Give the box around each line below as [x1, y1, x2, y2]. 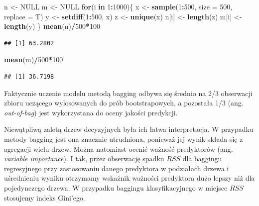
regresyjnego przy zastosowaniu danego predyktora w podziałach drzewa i [4, 163, 229, 173]
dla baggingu [182, 153, 222, 164]
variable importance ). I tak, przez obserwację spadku [4, 153, 164, 164]
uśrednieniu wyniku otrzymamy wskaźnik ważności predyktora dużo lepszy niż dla [4, 173, 255, 183]
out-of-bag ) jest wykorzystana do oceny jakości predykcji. [4, 107, 178, 117]
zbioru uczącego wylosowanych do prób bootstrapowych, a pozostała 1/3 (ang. [4, 98, 244, 108]
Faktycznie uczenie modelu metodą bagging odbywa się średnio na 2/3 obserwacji [4, 88, 253, 98]
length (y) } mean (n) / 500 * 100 [4, 21, 101, 31]
